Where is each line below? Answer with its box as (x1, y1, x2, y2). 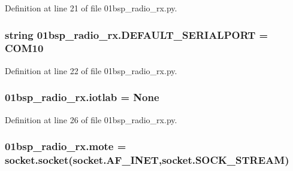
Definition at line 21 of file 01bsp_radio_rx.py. (5, 2, 177, 14)
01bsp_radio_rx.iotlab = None (5, 90, 159, 105)
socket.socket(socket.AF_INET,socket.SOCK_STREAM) (5, 152, 289, 167)
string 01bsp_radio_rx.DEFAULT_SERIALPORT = (5, 27, 268, 42)
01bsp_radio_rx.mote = (5, 139, 126, 154)
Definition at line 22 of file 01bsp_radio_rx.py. (5, 64, 177, 77)
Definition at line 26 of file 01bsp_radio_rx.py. (5, 113, 177, 126)
